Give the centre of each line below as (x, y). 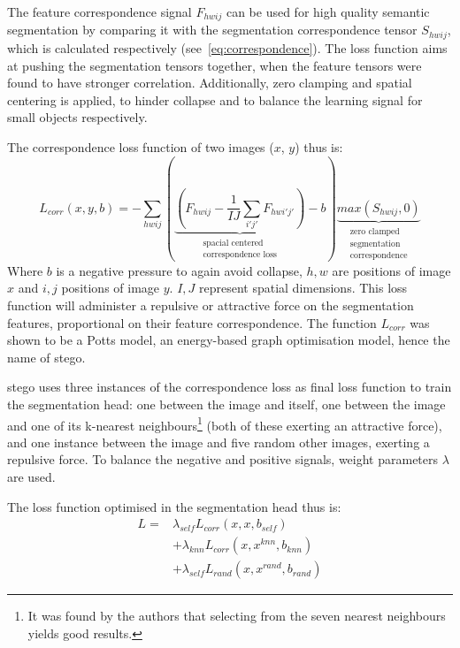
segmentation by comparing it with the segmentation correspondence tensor (212, 30)
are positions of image (391, 270)
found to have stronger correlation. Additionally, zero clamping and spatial (210, 83)
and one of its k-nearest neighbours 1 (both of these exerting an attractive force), (225, 423)
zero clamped (375, 231)
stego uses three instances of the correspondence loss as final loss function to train (230, 387)
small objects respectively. (77, 117)
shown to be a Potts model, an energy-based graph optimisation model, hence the (229, 340)
